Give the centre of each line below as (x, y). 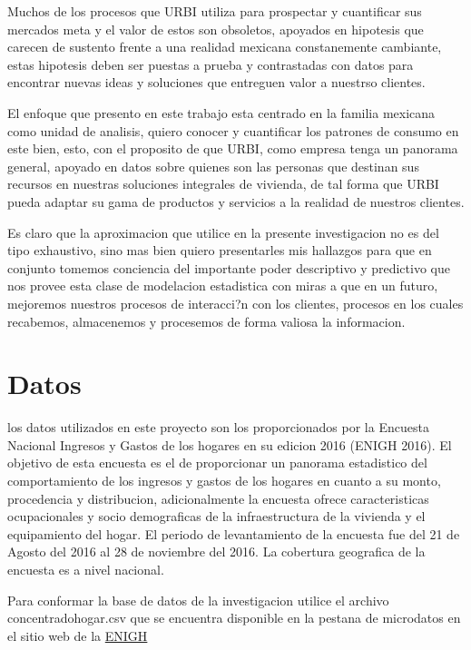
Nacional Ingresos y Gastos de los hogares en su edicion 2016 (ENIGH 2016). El (230, 444)
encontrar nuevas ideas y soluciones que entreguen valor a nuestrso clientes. (216, 82)
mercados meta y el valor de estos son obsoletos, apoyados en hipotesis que (216, 29)
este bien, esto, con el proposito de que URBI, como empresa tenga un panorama (233, 148)
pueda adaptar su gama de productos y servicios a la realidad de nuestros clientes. (236, 201)
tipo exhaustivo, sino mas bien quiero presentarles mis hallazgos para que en (220, 250)
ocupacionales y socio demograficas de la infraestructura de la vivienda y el (216, 516)
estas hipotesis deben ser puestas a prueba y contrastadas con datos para (211, 64)
